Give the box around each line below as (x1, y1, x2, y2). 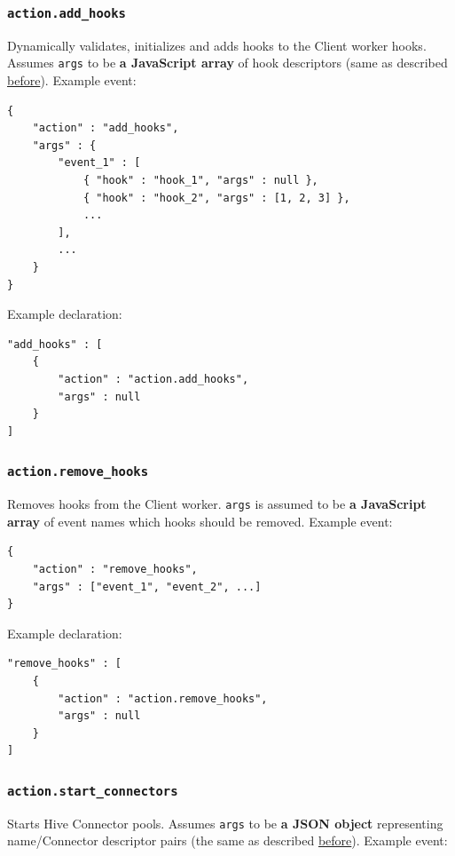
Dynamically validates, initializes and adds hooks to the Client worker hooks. (7, 36, 427, 54)
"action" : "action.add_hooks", (58, 372, 249, 385)
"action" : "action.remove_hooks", (58, 692, 268, 705)
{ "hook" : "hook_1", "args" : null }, (82, 174, 318, 186)
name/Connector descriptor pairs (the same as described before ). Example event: (7, 831, 448, 850)
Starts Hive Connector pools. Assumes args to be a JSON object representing (7, 813, 443, 832)
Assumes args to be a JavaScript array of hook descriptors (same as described (7, 53, 448, 72)
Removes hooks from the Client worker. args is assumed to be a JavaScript (7, 495, 427, 513)
